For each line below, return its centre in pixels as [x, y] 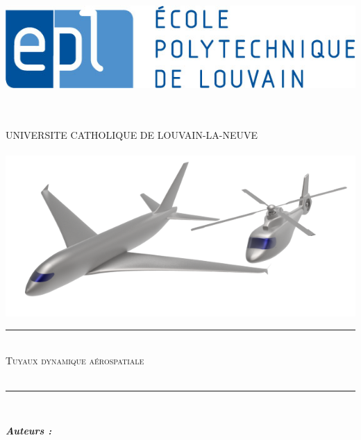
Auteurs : [29, 431]
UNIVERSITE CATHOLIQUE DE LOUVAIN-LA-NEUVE [132, 135]
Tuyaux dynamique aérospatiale [75, 360]
